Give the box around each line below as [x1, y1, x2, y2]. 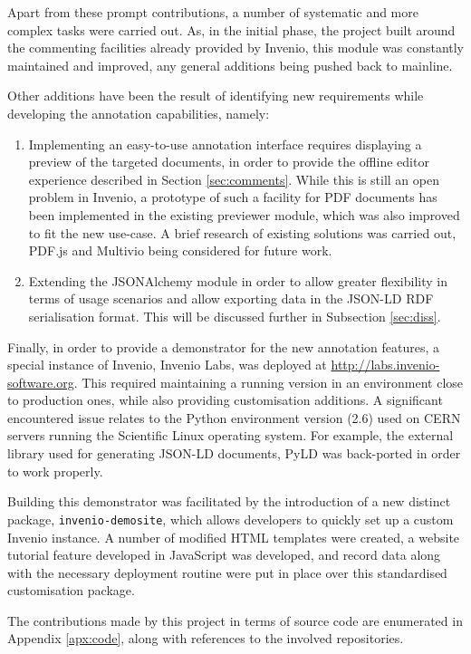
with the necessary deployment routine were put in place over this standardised [7, 563, 447, 582]
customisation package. [7, 581, 135, 600]
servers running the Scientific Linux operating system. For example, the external [7, 426, 454, 445]
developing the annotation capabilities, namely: [7, 103, 270, 122]
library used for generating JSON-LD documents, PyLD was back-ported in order [7, 444, 461, 463]
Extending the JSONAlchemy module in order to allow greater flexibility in [28, 271, 447, 290]
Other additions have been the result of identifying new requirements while [7, 86, 424, 105]
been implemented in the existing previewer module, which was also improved [28, 205, 460, 224]
